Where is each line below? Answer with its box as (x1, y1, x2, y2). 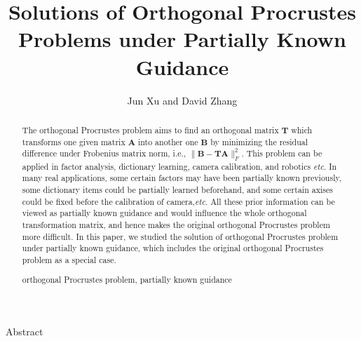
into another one (137, 135, 198, 147)
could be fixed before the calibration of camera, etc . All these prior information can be (22, 195, 335, 207)
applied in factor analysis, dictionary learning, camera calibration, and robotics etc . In (22, 160, 337, 172)
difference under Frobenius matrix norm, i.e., (22, 147, 186, 159)
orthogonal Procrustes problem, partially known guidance (22, 274, 232, 286)
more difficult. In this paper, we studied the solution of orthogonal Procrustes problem (22, 230, 339, 242)
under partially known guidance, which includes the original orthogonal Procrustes (22, 242, 324, 254)
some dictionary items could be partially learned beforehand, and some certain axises (22, 183, 333, 195)
